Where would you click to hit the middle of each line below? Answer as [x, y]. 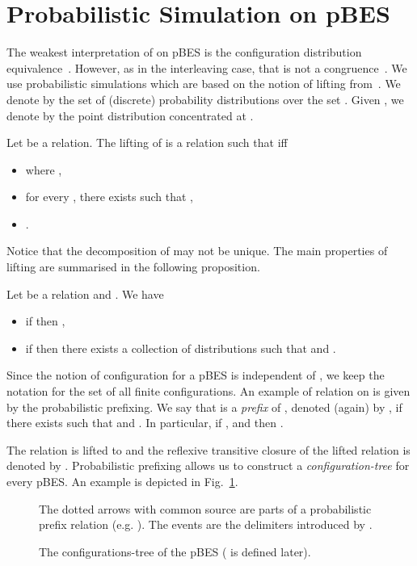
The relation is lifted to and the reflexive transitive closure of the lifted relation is [208, 449]
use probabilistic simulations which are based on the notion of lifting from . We [204, 84]
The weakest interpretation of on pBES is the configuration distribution [184, 52]
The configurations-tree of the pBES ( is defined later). [175, 551]
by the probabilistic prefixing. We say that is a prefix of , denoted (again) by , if [204, 407]
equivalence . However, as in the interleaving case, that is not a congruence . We [207, 67]
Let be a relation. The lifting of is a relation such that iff [147, 143]
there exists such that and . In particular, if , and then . [145, 423]
